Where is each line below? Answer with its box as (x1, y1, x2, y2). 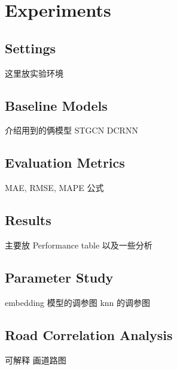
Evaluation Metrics (5, 153, 125, 172)
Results (5, 211, 51, 229)
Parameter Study (5, 268, 114, 286)
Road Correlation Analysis (5, 325, 173, 344)
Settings (5, 38, 56, 57)
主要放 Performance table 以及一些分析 (5, 238, 152, 251)
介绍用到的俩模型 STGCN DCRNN (5, 124, 138, 137)
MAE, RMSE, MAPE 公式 (5, 181, 104, 194)
